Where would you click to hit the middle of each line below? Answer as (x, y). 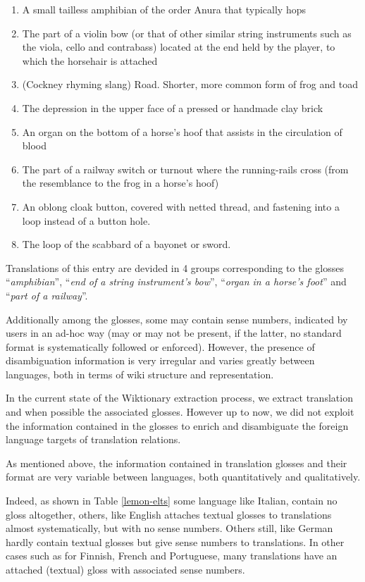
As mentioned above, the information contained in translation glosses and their (177, 463)
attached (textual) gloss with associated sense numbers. (125, 569)
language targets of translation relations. (93, 439)
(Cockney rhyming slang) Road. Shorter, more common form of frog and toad (190, 84)
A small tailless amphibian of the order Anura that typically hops (164, 9)
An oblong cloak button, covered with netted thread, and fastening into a (181, 206)
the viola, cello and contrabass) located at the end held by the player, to (179, 47)
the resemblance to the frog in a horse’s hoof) (120, 183)
